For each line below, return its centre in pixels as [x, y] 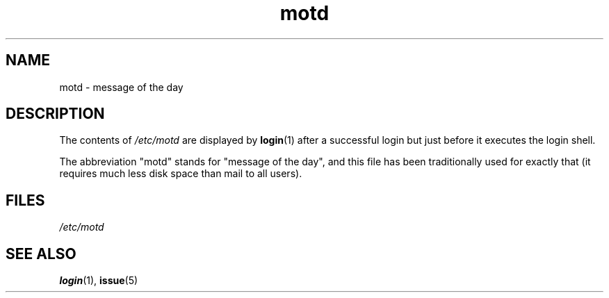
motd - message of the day [121, 87]
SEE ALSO [41, 254]
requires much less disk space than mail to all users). [181, 174]
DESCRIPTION [55, 114]
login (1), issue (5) [99, 281]
